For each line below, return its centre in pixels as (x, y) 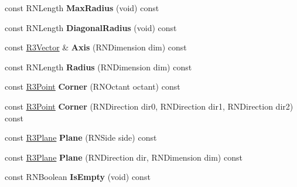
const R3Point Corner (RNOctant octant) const (93, 86)
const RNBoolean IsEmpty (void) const (78, 177)
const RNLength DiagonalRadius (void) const (91, 27)
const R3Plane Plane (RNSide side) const (81, 137)
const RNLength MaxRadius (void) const (82, 8)
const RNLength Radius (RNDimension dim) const (98, 67)
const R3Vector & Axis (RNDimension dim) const (96, 47)
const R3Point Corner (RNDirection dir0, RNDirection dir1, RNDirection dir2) (149, 106)
